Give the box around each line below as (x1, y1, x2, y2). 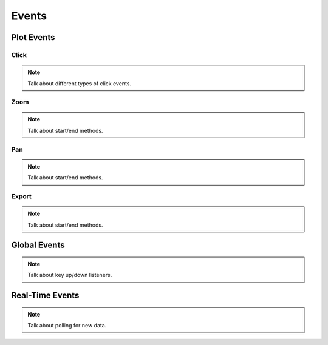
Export (11, 192, 32, 200)
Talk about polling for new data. (27, 322, 107, 329)
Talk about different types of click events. (27, 79, 132, 87)
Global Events (11, 240, 65, 250)
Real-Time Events (11, 290, 80, 301)
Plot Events (11, 32, 55, 42)
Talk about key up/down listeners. (27, 272, 112, 279)
